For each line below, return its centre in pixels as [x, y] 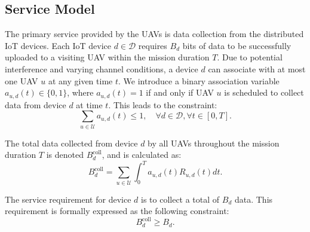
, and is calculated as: [142, 155]
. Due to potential [250, 57]
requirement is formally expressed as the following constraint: [117, 211]
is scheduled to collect [264, 92]
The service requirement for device [68, 199]
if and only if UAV [180, 92]
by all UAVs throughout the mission [214, 143]
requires [153, 45]
